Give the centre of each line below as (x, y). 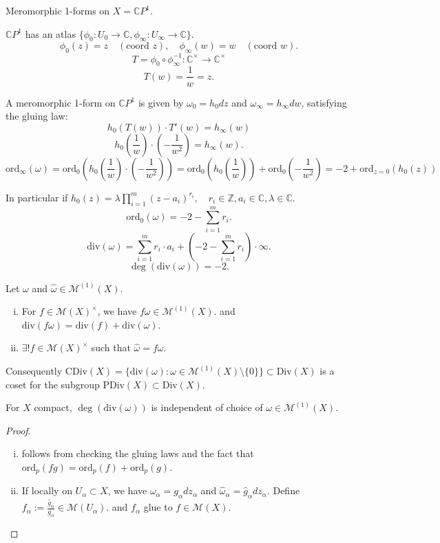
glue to (158, 507)
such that (111, 347)
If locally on (47, 490)
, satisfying (324, 102)
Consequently (34, 371)
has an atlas (50, 33)
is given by (161, 102)
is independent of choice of (207, 407)
